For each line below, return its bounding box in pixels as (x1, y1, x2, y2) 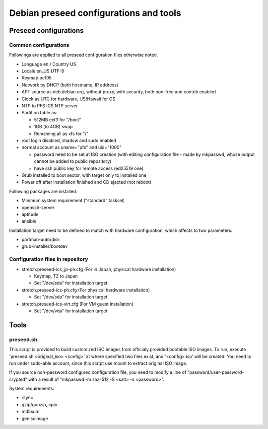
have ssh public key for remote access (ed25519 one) (34, 165, 144, 171)
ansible (21, 218, 37, 224)
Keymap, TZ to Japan (34, 273, 78, 279)
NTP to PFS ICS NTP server (21, 103, 78, 109)
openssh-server (21, 204, 55, 211)
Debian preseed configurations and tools (9, 7, 181, 18)
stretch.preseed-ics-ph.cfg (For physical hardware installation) (21, 287, 150, 293)
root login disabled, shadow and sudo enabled (21, 138, 117, 143)
